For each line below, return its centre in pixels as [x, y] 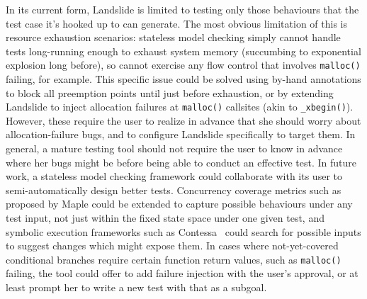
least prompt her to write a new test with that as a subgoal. [136, 287]
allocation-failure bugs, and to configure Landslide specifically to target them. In [181, 134]
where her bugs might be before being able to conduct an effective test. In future [181, 162]
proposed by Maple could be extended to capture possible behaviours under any [179, 204]
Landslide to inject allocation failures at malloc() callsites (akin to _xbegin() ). [180, 107]
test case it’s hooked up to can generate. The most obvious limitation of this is [176, 23]
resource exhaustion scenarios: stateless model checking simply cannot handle [173, 37]
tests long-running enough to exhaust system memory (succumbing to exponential [183, 51]
